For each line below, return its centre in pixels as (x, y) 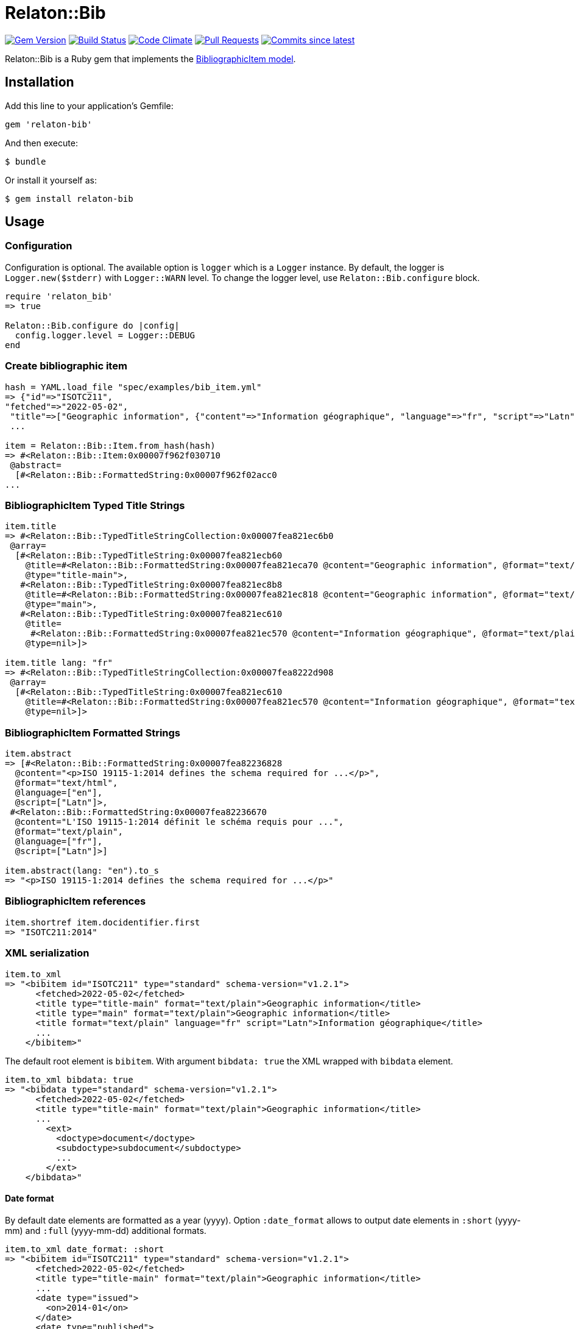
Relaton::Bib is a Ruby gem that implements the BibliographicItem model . (150, 59)
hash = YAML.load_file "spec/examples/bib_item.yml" (133, 387)
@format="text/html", (66, 783)
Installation (40, 82)
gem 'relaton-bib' (49, 124)
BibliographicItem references (76, 901)
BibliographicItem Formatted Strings (93, 732)
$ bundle (26, 161)
